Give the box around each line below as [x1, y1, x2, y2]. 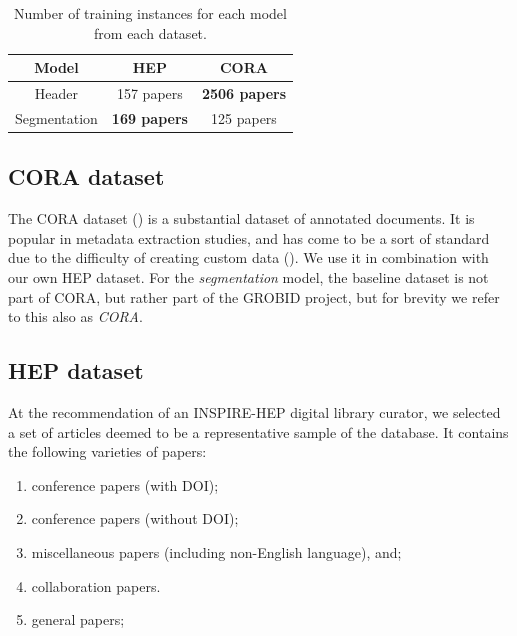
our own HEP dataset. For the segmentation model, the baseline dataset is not [8, 266, 489, 287]
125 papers [211, 107, 277, 128]
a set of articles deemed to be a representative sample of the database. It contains [8, 421, 509, 442]
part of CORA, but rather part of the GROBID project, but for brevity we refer [8, 286, 500, 307]
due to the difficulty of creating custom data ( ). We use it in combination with [8, 247, 489, 268]
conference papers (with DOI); [31, 474, 219, 495]
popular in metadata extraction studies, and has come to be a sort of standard [8, 227, 490, 248]
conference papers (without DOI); [31, 508, 239, 529]
